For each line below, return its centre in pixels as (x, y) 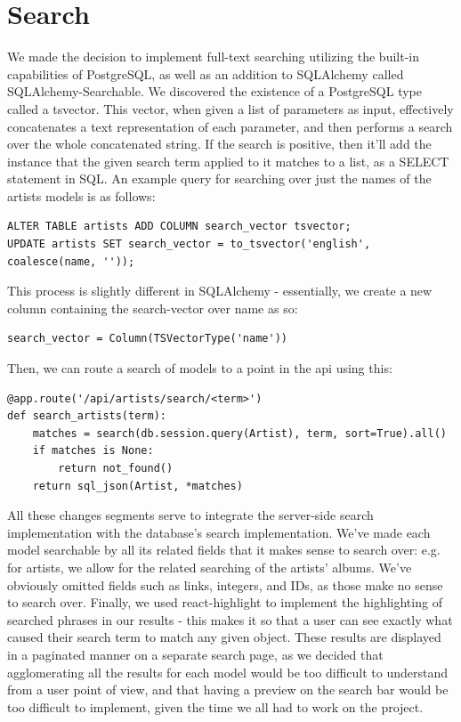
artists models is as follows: (81, 195)
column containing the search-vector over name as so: (153, 308)
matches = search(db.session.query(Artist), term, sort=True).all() (239, 433)
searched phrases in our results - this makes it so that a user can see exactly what (230, 619)
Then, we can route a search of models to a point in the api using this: (200, 368)
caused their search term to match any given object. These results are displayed (224, 637)
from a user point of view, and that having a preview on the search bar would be (228, 690)
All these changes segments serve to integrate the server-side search (190, 515)
